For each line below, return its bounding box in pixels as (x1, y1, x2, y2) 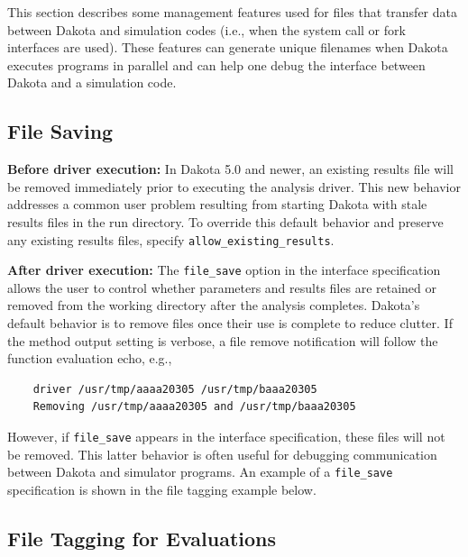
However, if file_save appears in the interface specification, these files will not (7, 427, 445, 446)
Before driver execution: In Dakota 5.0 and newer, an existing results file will (7, 160, 454, 178)
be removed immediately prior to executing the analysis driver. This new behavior (7, 177, 461, 196)
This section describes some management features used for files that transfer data (7, 3, 457, 21)
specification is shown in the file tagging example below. (7, 479, 317, 498)
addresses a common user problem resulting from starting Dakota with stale (7, 195, 427, 214)
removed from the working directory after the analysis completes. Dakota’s (7, 296, 420, 315)
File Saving (7, 117, 114, 145)
